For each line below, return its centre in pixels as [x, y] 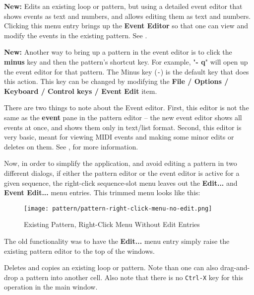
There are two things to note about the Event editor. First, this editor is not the [127, 108]
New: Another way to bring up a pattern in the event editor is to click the [118, 52]
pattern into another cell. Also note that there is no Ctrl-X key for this [135, 277]
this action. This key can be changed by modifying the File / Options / [116, 81]
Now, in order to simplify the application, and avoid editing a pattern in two [121, 163]
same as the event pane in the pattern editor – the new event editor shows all [123, 117]
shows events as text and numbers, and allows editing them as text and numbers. [127, 16]
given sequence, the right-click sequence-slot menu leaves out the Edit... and [121, 183]
